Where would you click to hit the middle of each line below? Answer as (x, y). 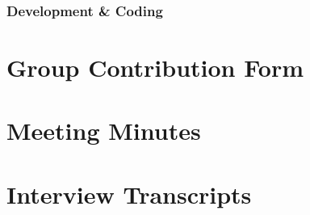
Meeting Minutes (104, 131)
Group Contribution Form (155, 67)
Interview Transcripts (129, 194)
